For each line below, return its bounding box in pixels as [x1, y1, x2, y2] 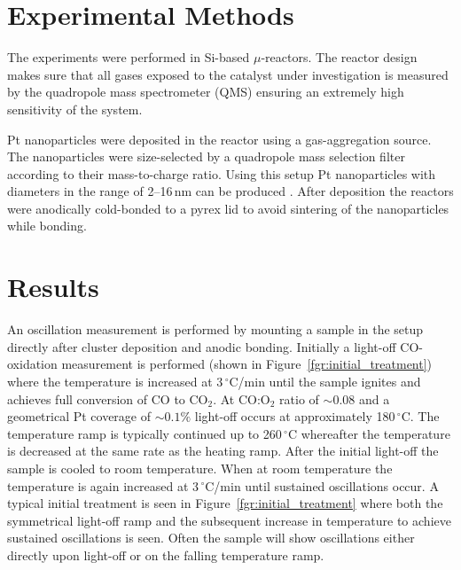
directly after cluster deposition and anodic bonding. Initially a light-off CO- [7, 337, 423, 355]
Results [7, 269, 99, 305]
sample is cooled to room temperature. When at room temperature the [7, 458, 393, 477]
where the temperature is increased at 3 [7, 371, 223, 390]
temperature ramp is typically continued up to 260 [7, 424, 282, 442]
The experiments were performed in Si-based [7, 48, 250, 66]
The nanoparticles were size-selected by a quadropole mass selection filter [7, 147, 405, 166]
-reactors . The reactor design [261, 48, 418, 66]
